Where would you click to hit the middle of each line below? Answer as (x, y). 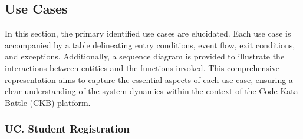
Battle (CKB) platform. (48, 102)
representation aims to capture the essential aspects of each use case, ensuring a (149, 79)
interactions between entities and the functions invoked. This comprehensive (142, 67)
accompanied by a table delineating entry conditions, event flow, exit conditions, (150, 44)
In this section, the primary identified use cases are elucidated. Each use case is (148, 33)
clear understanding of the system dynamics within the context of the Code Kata (151, 91)
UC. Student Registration (67, 129)
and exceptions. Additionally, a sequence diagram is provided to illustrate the (145, 56)
